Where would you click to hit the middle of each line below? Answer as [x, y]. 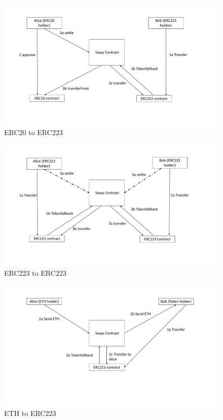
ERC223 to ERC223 [35, 272]
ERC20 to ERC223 [33, 132]
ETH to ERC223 [30, 413]
